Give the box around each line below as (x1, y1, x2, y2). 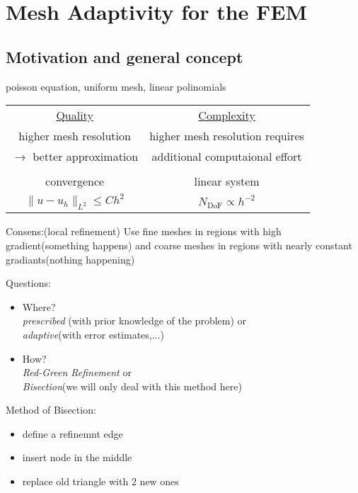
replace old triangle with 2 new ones (22, 474, 179, 489)
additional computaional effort (151, 148, 302, 165)
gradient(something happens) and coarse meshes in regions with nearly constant (6, 237, 352, 252)
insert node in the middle (22, 450, 132, 465)
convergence (45, 173, 105, 190)
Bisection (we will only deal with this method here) (22, 378, 242, 393)
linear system (194, 173, 260, 190)
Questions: (6, 276, 51, 290)
